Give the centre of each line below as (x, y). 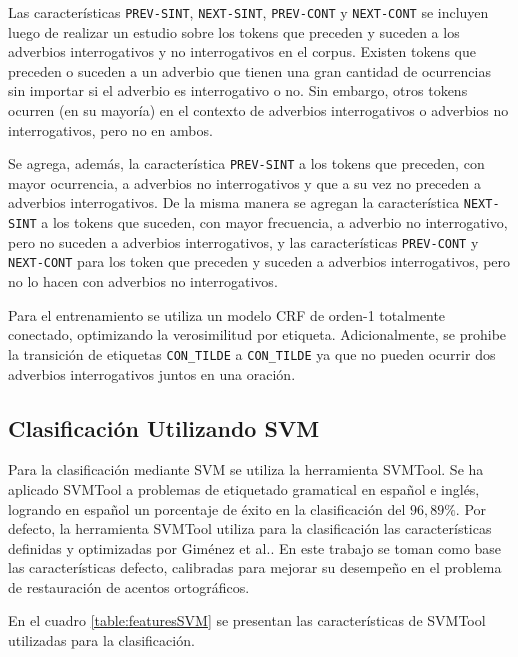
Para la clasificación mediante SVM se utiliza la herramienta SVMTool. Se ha (246, 469)
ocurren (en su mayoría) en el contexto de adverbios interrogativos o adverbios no (258, 110)
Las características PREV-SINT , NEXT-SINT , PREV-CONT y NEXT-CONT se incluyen (248, 12)
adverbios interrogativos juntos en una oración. (152, 373)
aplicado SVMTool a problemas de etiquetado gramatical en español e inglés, (244, 488)
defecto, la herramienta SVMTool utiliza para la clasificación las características (250, 528)
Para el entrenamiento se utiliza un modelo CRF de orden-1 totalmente (227, 314)
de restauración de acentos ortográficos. (129, 586)
